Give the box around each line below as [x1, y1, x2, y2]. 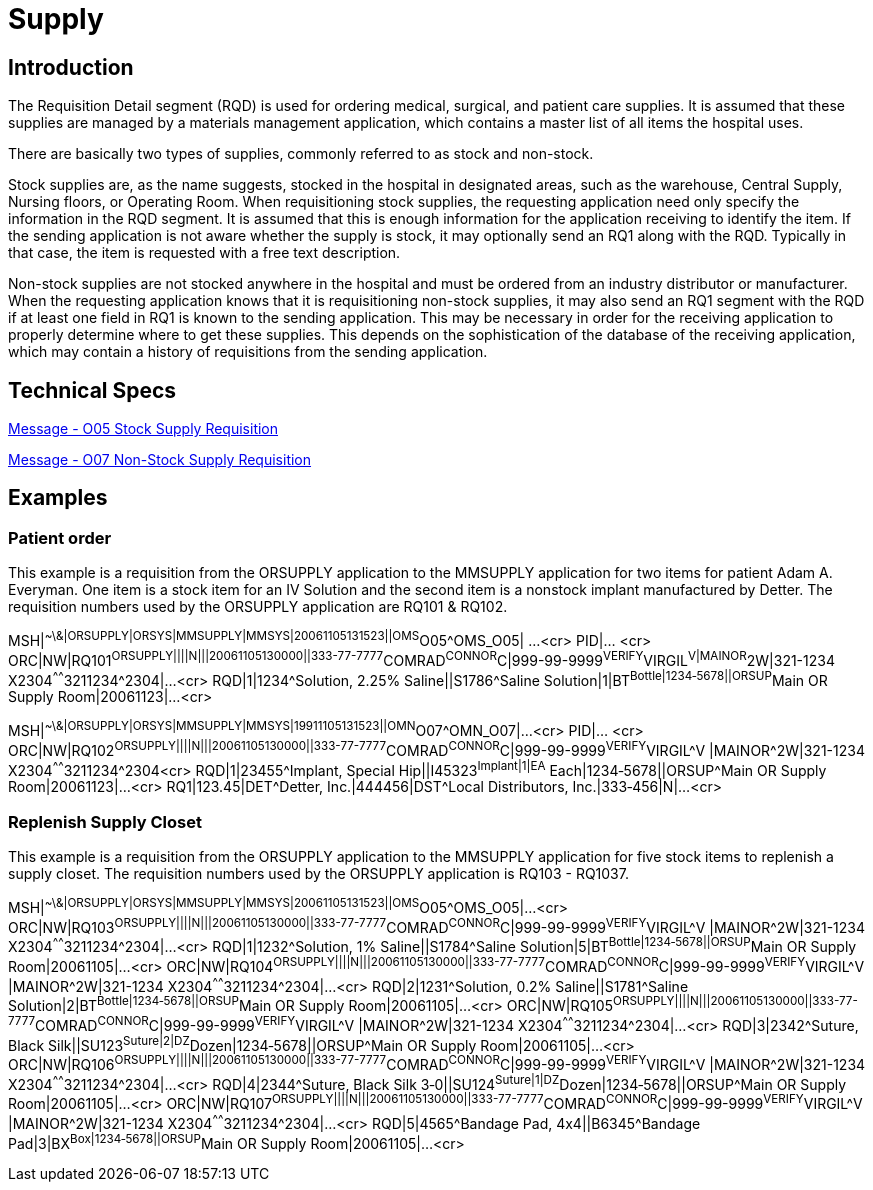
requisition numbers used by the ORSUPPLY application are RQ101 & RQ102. [8, 598, 508, 616]
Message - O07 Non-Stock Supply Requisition [8, 451, 312, 469]
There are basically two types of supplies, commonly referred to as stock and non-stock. [8, 145, 594, 163]
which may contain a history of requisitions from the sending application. [8, 343, 488, 361]
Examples [8, 485, 108, 511]
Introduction [8, 54, 134, 80]
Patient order [8, 527, 112, 548]
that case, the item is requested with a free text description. [8, 244, 401, 262]
